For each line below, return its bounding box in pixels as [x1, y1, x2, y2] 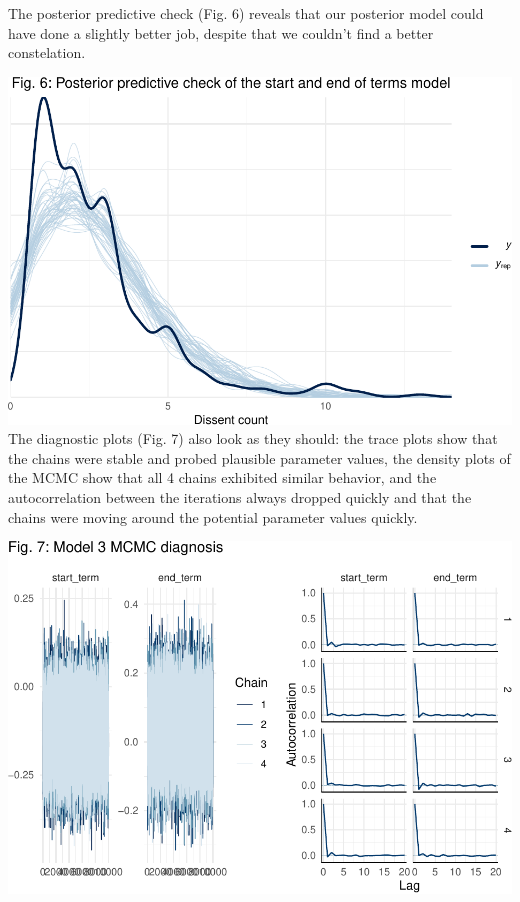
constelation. [8, 42, 86, 63]
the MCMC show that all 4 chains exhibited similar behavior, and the [8, 467, 437, 488]
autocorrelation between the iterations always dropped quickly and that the [8, 486, 472, 507]
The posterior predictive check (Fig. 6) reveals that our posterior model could [8, 3, 484, 23]
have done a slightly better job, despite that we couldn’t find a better [8, 22, 434, 43]
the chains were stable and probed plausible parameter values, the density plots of [8, 447, 511, 468]
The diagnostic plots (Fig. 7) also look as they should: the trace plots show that [8, 428, 498, 449]
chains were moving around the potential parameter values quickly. [8, 506, 418, 527]
